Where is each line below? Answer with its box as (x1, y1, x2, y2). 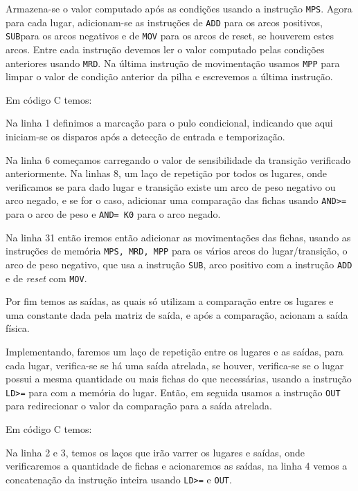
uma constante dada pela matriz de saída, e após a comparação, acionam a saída (6, 307, 348, 322)
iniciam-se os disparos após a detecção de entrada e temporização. (6, 129, 285, 143)
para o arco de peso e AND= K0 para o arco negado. (6, 207, 221, 221)
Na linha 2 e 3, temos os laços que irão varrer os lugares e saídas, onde (6, 445, 305, 459)
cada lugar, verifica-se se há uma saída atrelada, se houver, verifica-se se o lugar (6, 358, 344, 372)
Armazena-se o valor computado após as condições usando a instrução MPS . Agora (6, 1, 352, 15)
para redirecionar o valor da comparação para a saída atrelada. (6, 398, 273, 413)
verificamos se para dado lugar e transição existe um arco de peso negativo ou (6, 179, 336, 194)
